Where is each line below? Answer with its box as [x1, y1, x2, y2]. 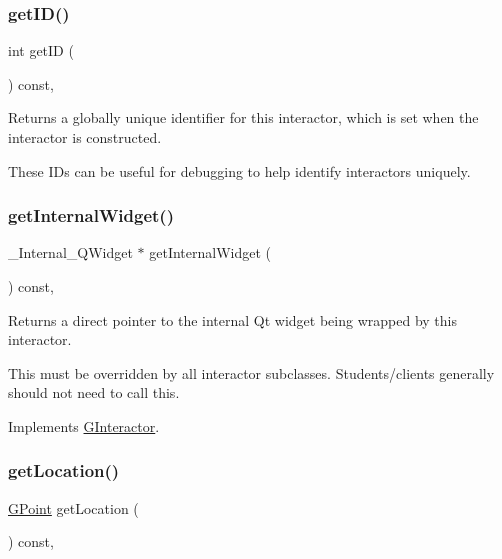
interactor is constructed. [8, 127, 162, 147]
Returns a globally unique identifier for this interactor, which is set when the [8, 107, 479, 128]
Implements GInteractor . [8, 415, 160, 436]
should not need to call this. [8, 382, 180, 403]
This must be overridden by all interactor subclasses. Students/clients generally [8, 362, 495, 383]
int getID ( [8, 40, 74, 61]
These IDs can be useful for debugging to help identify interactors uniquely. [8, 160, 471, 181]
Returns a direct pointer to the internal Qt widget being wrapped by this [8, 309, 457, 330]
